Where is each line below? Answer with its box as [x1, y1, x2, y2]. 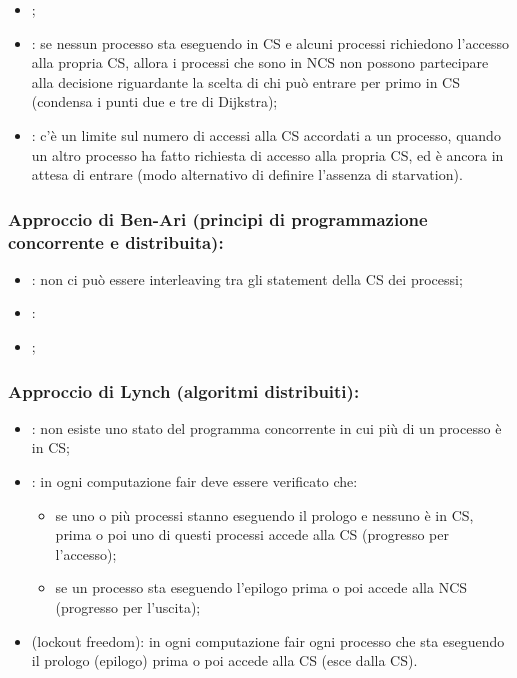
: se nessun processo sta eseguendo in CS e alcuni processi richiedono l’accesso [31, 32, 510, 53]
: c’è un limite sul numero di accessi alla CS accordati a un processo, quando [31, 124, 501, 145]
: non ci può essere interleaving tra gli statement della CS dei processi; [31, 268, 463, 289]
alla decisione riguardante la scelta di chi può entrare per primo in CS [31, 71, 460, 92]
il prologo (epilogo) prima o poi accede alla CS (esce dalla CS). [31, 650, 418, 671]
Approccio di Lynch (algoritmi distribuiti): [8, 378, 360, 403]
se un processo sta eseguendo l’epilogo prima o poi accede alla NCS [55, 577, 468, 598]
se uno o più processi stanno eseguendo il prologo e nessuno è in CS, [55, 504, 474, 525]
